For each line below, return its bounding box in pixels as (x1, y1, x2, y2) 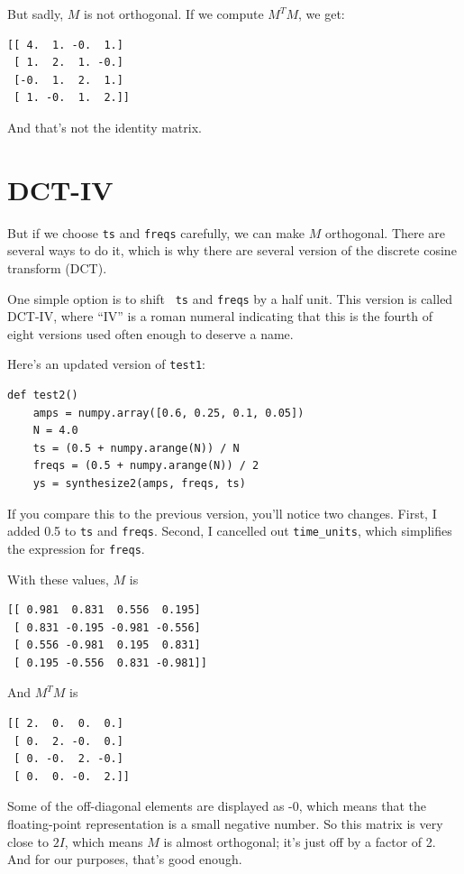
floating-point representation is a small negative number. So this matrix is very (7, 814, 443, 833)
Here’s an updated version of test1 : (7, 354, 205, 373)
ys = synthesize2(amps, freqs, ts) (32, 477, 246, 490)
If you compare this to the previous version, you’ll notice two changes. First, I (7, 503, 437, 522)
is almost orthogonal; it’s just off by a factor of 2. (163, 832, 436, 851)
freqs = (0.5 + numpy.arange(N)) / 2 (32, 459, 259, 473)
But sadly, (7, 5, 64, 23)
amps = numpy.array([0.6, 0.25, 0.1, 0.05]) (32, 406, 305, 419)
